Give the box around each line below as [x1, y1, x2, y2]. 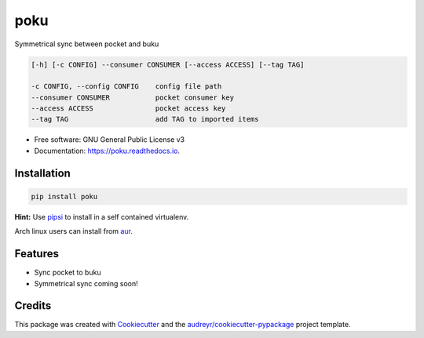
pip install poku [31, 192, 98, 201]
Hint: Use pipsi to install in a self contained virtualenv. [14, 212, 189, 221]
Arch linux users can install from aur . [14, 227, 133, 236]
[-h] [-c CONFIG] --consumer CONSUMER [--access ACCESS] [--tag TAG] [31, 60, 305, 69]
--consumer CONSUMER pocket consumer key [31, 93, 235, 102]
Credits [14, 299, 52, 313]
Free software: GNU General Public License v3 [34, 135, 185, 144]
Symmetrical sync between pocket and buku [14, 39, 159, 49]
